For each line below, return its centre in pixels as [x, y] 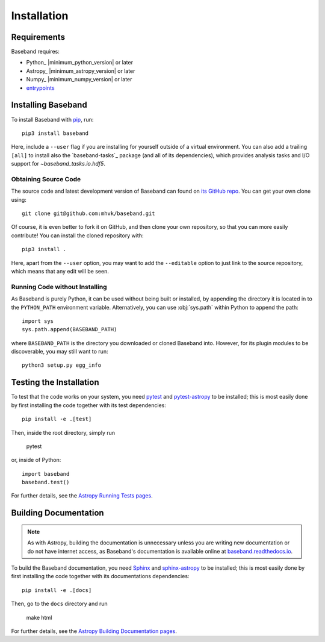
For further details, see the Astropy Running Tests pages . [82, 496]
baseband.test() [46, 482]
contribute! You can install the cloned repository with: [77, 235]
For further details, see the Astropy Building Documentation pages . [94, 631]
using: [19, 199]
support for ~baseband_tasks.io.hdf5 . [58, 164]
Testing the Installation [55, 382]
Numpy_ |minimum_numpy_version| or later [79, 79]
